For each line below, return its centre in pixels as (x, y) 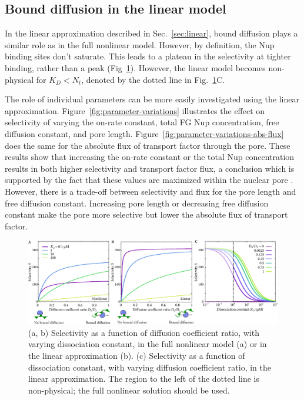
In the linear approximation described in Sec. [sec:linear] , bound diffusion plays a (151, 33)
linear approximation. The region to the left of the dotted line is (144, 379)
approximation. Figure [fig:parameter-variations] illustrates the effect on (135, 110)
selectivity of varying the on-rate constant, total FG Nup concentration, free (142, 122)
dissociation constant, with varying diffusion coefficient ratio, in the (150, 367)
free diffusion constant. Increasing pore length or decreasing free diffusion (137, 203)
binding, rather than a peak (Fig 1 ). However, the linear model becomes (135, 67)
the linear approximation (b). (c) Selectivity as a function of (137, 355)
